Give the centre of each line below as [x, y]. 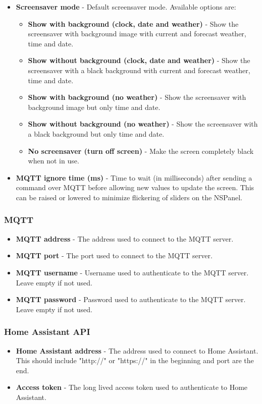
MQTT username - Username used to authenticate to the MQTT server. [132, 272]
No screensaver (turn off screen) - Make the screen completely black [141, 151]
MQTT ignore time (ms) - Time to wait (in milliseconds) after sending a [134, 177]
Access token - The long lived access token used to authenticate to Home [132, 387]
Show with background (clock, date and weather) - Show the [133, 23]
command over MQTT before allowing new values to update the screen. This [135, 187]
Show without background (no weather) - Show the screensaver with [143, 124]
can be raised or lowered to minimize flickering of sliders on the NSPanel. [129, 197]
